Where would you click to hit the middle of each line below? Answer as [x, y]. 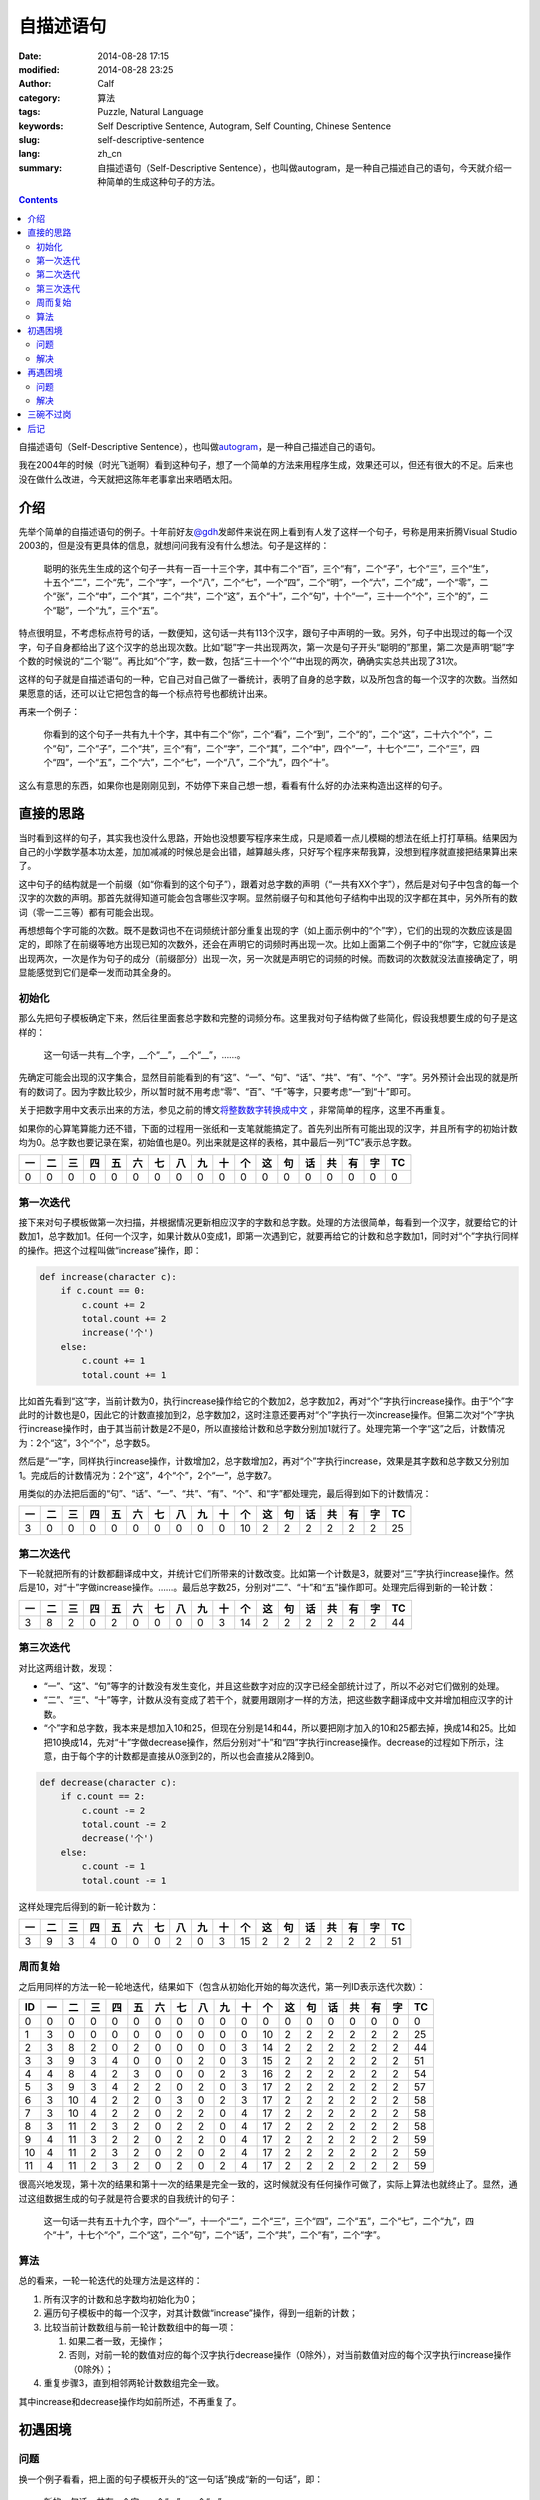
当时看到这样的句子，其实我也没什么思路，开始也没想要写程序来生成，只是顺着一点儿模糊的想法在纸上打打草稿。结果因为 [268, 837]
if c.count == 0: [103, 1291]
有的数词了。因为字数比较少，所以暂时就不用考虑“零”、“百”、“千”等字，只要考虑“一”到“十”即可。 [217, 1091]
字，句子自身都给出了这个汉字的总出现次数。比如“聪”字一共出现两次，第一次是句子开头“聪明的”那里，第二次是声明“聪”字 [266, 647]
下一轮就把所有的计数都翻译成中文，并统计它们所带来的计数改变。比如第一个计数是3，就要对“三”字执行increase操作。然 [266, 1574]
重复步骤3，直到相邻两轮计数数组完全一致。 [134, 2383]
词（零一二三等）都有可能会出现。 [88, 912]
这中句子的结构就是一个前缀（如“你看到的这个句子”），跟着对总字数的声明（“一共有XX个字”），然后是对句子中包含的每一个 [268, 884]
